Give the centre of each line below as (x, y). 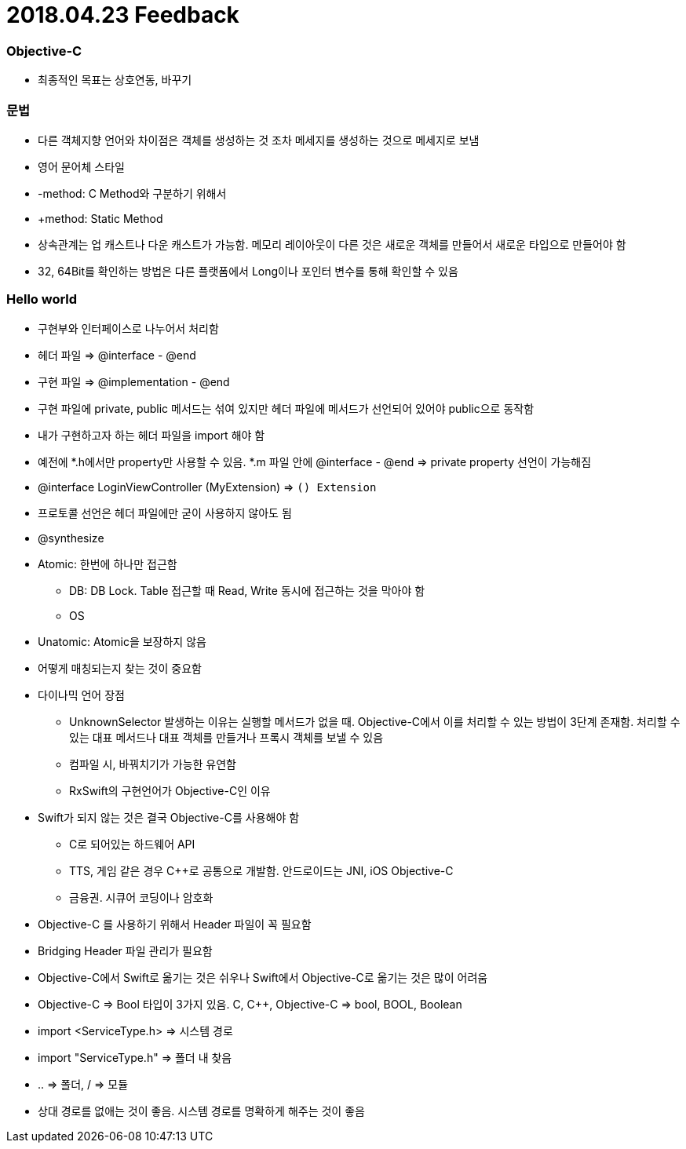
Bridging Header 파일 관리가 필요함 (125, 950)
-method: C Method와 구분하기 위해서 (132, 193)
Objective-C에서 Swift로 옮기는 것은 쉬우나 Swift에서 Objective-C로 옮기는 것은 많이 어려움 (263, 977)
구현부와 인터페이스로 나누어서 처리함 (128, 328)
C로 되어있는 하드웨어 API (132, 844)
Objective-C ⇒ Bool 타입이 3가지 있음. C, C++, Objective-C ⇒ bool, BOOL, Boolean (250, 1004)
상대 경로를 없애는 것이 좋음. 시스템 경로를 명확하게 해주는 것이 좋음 (201, 1111)
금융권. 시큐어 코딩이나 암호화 (141, 897)
